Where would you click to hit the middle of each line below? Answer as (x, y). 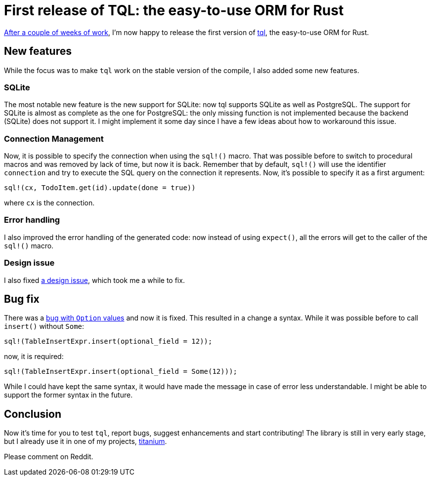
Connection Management (54, 139)
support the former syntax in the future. (68, 395)
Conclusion (33, 414)
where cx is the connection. (49, 203)
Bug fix (22, 299)
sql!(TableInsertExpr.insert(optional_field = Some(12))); (121, 372)
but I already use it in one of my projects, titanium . (86, 441)
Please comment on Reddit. (49, 457)
